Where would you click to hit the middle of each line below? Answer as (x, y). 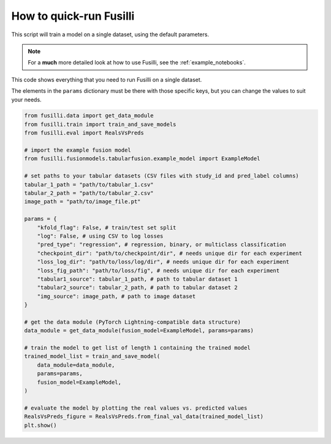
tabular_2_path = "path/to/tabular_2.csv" (89, 193)
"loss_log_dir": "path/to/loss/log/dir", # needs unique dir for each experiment (163, 262)
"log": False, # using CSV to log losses (100, 236)
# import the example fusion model (78, 150)
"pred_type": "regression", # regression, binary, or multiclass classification (162, 245)
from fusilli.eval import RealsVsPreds (84, 133)
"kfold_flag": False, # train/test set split (107, 228)
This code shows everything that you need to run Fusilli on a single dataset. (107, 79)
